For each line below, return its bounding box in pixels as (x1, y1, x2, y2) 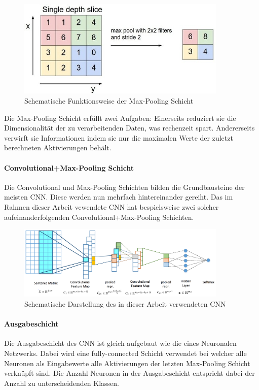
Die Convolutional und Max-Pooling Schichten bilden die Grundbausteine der (4, 181, 245, 192)
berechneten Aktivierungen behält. (4, 142, 112, 153)
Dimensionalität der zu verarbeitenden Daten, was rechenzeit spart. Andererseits (4, 122, 255, 133)
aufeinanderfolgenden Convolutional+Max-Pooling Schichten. (4, 211, 194, 222)
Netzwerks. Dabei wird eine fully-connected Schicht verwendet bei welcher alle (4, 347, 247, 358)
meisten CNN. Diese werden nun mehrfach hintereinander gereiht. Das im (4, 191, 233, 202)
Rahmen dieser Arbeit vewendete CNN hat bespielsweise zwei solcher (4, 201, 219, 212)
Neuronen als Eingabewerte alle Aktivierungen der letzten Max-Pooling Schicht (4, 357, 250, 368)
